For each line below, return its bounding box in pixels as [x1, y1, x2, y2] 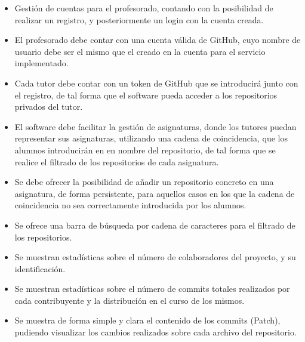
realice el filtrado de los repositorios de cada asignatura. [14, 155, 219, 168]
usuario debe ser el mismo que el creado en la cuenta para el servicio [14, 45, 266, 57]
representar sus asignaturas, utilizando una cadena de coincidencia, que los [14, 132, 288, 144]
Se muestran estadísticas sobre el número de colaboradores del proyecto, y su [14, 251, 296, 263]
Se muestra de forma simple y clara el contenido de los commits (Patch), [14, 314, 281, 326]
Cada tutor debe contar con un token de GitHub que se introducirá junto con [14, 76, 298, 89]
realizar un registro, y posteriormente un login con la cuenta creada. [14, 13, 264, 26]
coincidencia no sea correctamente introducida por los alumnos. [14, 199, 247, 211]
